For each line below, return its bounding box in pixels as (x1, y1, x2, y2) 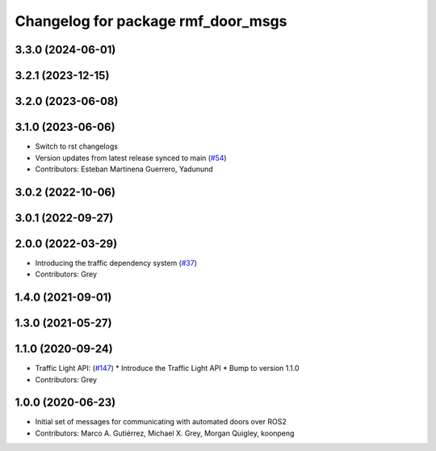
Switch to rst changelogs (35, 141, 119, 151)
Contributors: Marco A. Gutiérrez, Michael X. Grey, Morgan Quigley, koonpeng (35, 428, 295, 438)
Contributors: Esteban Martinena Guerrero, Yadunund (35, 164, 213, 174)
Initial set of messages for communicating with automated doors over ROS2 (35, 417, 287, 427)
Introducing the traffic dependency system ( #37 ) (35, 258, 198, 268)
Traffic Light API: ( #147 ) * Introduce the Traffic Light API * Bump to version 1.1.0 (35, 364, 300, 373)
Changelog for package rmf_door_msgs (15, 12, 287, 30)
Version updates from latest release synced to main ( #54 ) (35, 153, 227, 162)
